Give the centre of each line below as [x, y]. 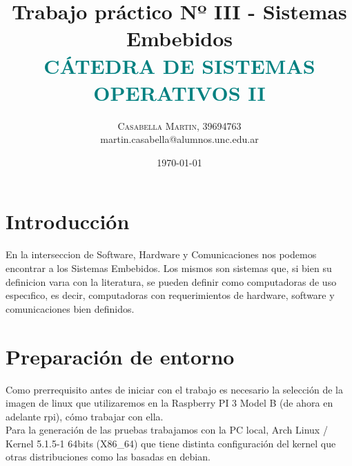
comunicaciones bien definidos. [70, 308]
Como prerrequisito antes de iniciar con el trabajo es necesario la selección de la [175, 389]
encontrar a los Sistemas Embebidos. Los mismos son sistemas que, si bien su [169, 268]
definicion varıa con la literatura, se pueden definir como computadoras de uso [171, 281]
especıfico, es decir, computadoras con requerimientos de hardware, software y [170, 295]
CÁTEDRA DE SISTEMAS [179, 65]
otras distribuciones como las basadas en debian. [108, 457]
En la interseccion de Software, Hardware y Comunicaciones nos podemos [161, 254]
